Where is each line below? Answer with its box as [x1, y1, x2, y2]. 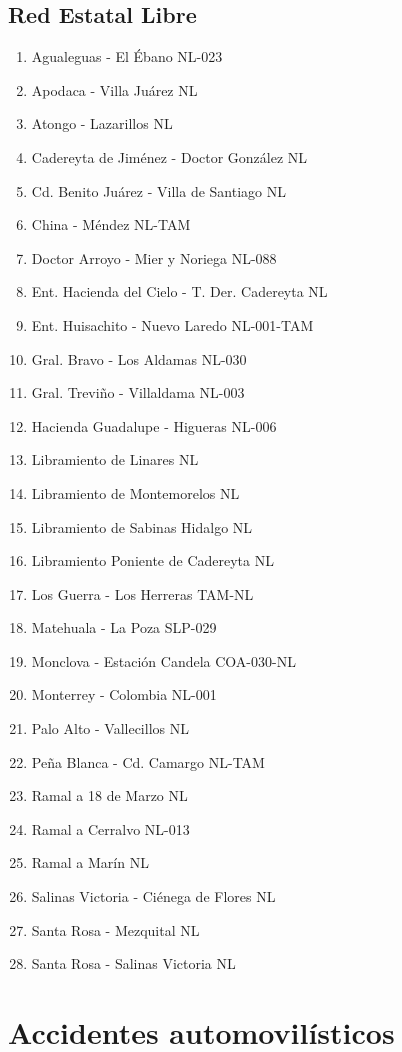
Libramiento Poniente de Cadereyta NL [31, 550, 274, 571]
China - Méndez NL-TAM [31, 214, 191, 235]
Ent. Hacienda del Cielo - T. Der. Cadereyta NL [31, 281, 328, 302]
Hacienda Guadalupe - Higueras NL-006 [31, 415, 277, 436]
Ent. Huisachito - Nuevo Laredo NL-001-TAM [31, 314, 314, 335]
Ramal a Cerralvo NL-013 [31, 818, 190, 839]
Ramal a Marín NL [31, 852, 149, 873]
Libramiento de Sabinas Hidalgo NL [31, 516, 253, 537]
